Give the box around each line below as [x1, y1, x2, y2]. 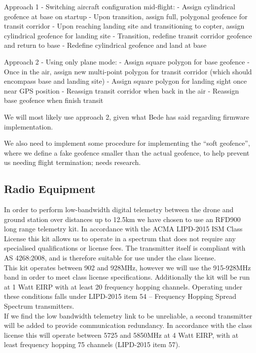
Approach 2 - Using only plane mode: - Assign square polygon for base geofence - [4, 56, 250, 66]
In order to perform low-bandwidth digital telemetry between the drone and [4, 204, 234, 215]
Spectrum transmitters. [4, 301, 74, 311]
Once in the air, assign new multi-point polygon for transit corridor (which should [4, 66, 252, 76]
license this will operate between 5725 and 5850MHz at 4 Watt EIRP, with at [4, 329, 239, 340]
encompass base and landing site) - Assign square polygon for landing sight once [4, 76, 247, 86]
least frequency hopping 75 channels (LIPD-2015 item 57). [4, 339, 180, 350]
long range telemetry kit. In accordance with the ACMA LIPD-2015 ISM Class [4, 224, 243, 234]
